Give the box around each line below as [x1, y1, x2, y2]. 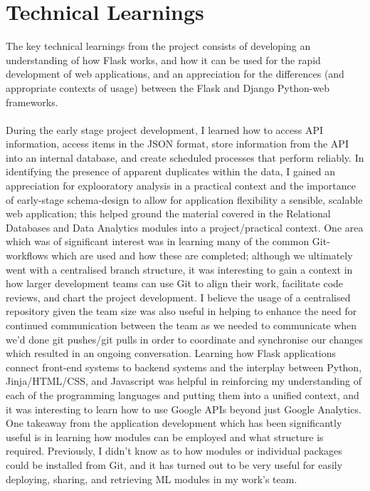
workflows [6, 248, 48, 263]
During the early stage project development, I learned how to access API [6, 122, 324, 137]
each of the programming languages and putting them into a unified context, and [6, 387, 359, 402]
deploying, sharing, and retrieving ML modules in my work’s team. [6, 471, 297, 486]
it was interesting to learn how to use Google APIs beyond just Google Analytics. [6, 401, 361, 416]
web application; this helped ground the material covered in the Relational [6, 206, 331, 221]
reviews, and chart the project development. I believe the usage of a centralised [6, 289, 351, 304]
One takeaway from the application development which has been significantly [6, 415, 342, 430]
